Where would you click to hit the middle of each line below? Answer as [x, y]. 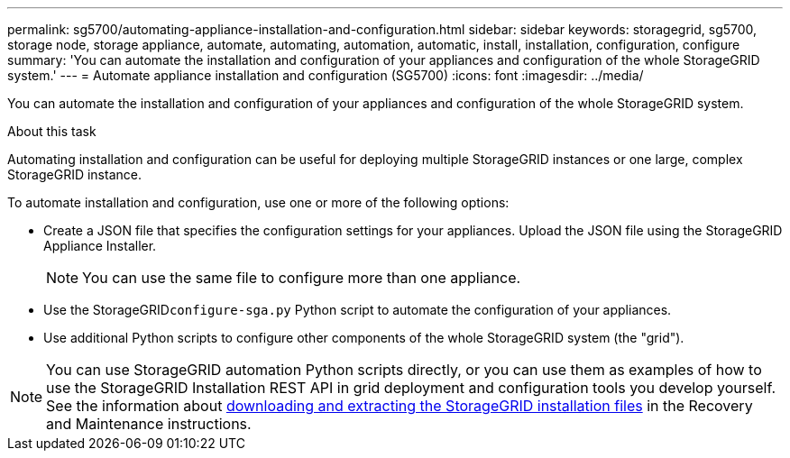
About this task [52, 131]
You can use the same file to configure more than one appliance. [302, 278]
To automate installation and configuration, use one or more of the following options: [258, 202]
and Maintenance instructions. [149, 424]
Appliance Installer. [100, 246]
